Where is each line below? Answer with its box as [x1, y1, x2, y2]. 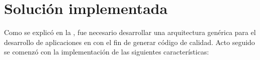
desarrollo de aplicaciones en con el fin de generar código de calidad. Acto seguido [4, 36, 255, 47]
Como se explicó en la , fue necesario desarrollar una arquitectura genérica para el [4, 27, 256, 37]
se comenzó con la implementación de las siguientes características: [4, 46, 209, 57]
